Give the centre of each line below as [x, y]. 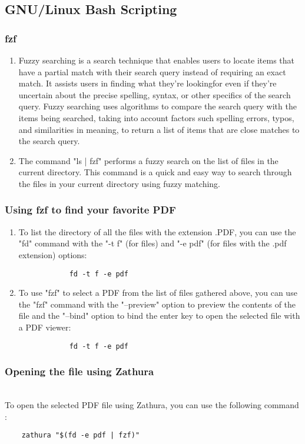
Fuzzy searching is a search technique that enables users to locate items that [157, 60]
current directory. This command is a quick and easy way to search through [155, 172]
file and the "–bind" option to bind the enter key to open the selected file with [159, 316]
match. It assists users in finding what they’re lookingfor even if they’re [147, 83]
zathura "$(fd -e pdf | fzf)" [81, 435]
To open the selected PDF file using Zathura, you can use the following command [152, 405]
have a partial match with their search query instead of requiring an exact [152, 71]
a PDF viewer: [45, 327]
